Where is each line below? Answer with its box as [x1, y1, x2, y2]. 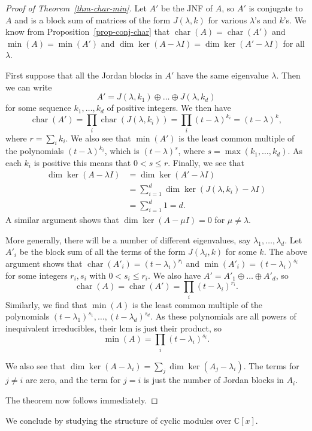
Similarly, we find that [5, 298, 87, 311]
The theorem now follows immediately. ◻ [5, 394, 158, 406]
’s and [255, 13, 277, 26]
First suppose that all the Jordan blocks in [5, 68, 162, 81]
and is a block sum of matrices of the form [14, 13, 171, 26]
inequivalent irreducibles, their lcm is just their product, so [5, 321, 222, 334]
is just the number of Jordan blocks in [143, 373, 284, 386]
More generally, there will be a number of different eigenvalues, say [5, 233, 251, 246]
